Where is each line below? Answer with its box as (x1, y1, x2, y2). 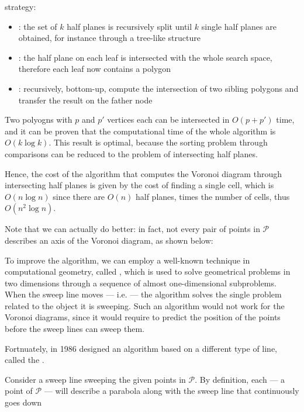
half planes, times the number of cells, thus (135, 190, 290, 202)
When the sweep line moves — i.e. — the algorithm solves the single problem (5, 288, 282, 300)
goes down (5, 396, 42, 408)
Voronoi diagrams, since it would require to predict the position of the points (5, 311, 281, 323)
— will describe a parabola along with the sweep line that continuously (44, 385, 299, 397)
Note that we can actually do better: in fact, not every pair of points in (5, 223, 260, 235)
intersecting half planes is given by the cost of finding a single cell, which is (5, 179, 274, 191)
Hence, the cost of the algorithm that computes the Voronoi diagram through (5, 167, 282, 179)
